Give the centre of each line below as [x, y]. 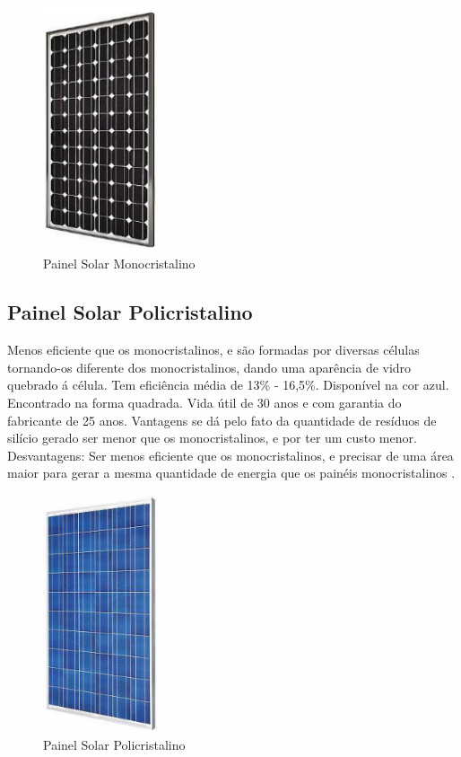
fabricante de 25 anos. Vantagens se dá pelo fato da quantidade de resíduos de [222, 420]
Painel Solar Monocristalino [119, 264]
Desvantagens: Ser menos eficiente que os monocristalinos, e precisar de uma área [230, 455]
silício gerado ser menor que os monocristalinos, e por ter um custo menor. [212, 438]
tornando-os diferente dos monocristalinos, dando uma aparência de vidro [209, 367]
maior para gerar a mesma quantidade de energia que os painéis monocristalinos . [231, 473]
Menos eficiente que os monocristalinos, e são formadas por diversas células [213, 350]
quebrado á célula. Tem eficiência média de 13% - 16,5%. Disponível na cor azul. [228, 385]
